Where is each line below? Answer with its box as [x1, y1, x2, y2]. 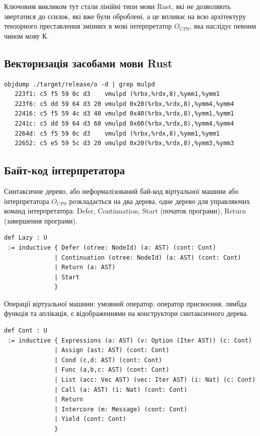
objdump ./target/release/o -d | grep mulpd [4, 80, 155, 88]
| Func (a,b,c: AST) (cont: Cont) [54, 366, 170, 374]
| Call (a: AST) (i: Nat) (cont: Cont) [54, 386, 188, 393]
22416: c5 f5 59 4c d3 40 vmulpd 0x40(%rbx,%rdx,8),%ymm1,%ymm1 [15, 110, 234, 118]
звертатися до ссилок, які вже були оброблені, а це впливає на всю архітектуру [4, 11, 246, 21]
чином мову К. [4, 30, 49, 41]
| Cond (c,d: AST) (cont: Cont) [54, 356, 162, 364]
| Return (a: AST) [54, 264, 115, 271]
